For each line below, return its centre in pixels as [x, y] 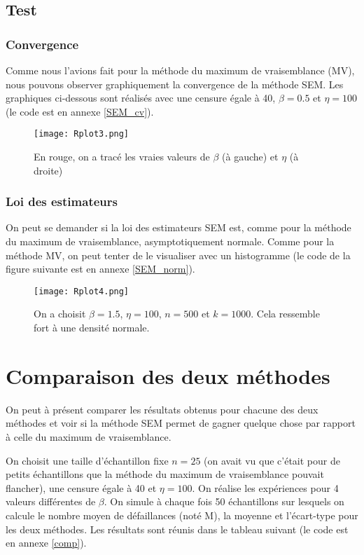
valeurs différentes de [51, 501]
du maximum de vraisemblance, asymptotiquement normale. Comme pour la [170, 241]
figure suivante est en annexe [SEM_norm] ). [100, 269]
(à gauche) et [250, 157]
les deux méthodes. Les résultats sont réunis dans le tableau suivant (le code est [177, 529]
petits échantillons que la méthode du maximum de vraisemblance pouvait [165, 474]
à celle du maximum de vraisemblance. [89, 436]
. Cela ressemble [285, 314]
